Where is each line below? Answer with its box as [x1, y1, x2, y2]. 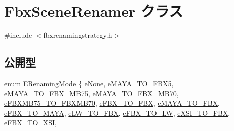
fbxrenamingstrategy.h [43, 30, 112, 40]
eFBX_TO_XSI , [4, 117, 57, 128]
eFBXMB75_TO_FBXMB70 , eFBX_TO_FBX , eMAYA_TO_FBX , [4, 98, 220, 108]
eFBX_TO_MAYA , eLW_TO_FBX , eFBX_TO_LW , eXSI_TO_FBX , [4, 107, 230, 118]
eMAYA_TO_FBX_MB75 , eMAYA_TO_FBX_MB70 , [4, 88, 179, 98]
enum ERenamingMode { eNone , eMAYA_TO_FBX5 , [4, 78, 174, 88]
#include [4, 30, 32, 40]
